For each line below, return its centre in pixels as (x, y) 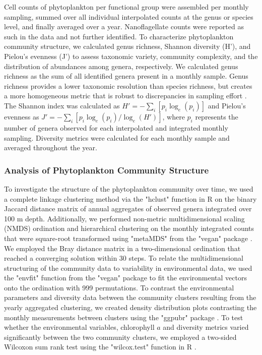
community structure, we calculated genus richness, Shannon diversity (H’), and (127, 46)
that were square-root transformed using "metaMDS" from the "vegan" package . (128, 238)
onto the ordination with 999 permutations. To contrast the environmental (119, 287)
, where (174, 116)
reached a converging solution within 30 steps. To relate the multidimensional (124, 258)
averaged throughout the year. (51, 147)
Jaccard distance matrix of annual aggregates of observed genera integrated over (128, 209)
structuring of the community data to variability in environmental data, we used (128, 268)
